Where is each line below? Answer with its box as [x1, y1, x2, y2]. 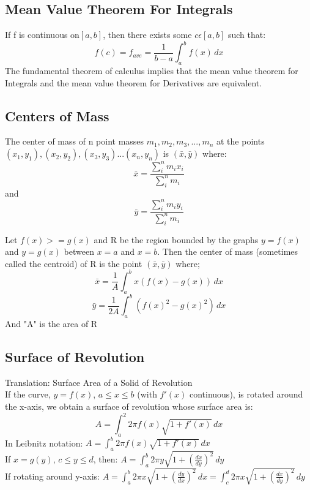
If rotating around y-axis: [5, 469, 100, 482]
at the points [216, 135, 265, 148]
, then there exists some [103, 28, 192, 41]
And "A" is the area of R [5, 317, 98, 330]
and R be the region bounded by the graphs [94, 233, 259, 246]
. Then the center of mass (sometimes [157, 245, 298, 258]
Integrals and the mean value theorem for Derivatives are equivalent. [5, 76, 262, 89]
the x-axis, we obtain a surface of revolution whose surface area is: [5, 399, 253, 412]
